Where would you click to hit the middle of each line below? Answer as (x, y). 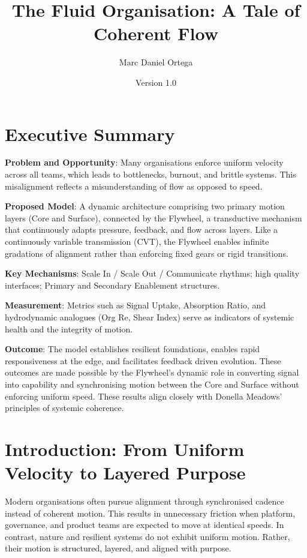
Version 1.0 (156, 82)
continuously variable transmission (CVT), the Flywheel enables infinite (137, 241)
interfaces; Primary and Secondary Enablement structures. (112, 285)
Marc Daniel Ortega (156, 62)
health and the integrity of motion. (69, 328)
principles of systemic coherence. (64, 408)
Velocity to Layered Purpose (125, 472)
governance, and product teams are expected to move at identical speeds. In (145, 525)
